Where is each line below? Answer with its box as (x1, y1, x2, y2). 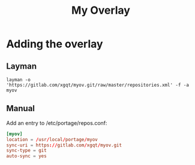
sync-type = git (6, 148, 47, 154)
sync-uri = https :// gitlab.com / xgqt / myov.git (6, 142, 122, 148)
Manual (6, 103, 35, 114)
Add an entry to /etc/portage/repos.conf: (6, 119, 107, 126)
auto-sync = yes (6, 153, 47, 159)
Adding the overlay (6, 37, 103, 51)
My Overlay (71, 4, 131, 17)
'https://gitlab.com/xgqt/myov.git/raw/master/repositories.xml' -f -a (6, 82, 189, 88)
